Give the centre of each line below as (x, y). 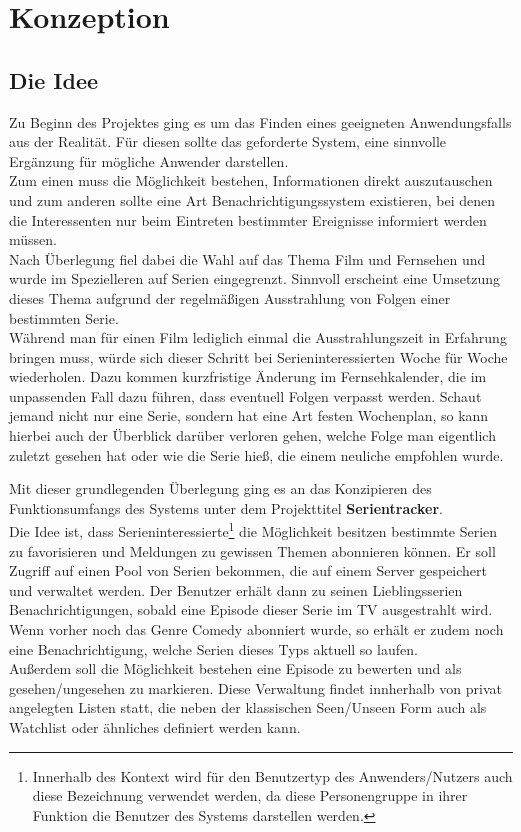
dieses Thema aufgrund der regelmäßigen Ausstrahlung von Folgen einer (230, 297)
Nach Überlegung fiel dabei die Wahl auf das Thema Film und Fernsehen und (247, 258)
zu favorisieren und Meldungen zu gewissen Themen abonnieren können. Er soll (252, 550)
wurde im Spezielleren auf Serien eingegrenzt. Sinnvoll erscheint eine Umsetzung (255, 278)
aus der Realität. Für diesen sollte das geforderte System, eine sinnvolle (228, 141)
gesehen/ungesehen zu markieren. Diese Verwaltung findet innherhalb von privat (255, 687)
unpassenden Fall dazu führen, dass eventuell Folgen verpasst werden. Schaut (245, 395)
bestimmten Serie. (64, 317)
